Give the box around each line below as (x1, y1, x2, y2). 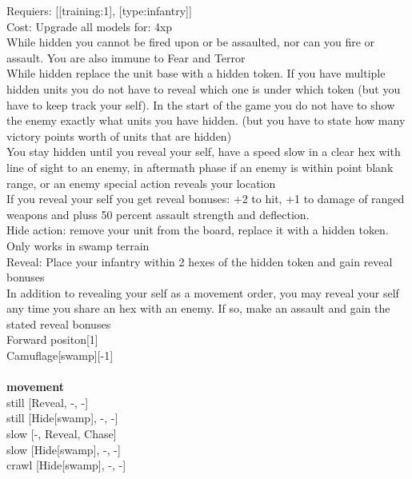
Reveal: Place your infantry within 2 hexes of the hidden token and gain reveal (6, 253, 393, 269)
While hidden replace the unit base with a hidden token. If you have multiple (6, 65, 386, 82)
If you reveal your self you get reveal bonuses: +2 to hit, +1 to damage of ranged (6, 190, 405, 207)
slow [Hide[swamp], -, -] (6, 441, 121, 457)
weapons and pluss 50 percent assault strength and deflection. (6, 206, 310, 222)
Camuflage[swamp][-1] (6, 347, 114, 364)
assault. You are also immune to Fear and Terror (6, 49, 246, 66)
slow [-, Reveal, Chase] (6, 425, 117, 442)
